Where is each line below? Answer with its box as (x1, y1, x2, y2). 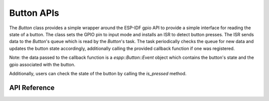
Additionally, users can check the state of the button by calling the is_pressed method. (9, 70, 187, 76)
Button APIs (9, 7, 59, 18)
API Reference (9, 83, 55, 92)
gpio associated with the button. (9, 61, 76, 67)
